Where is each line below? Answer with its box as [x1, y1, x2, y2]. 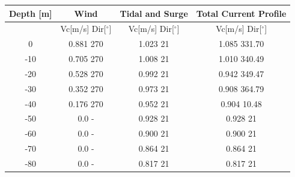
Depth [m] [9, 7, 52, 19]
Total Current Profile [196, 7, 287, 19]
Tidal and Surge [120, 7, 188, 19]
